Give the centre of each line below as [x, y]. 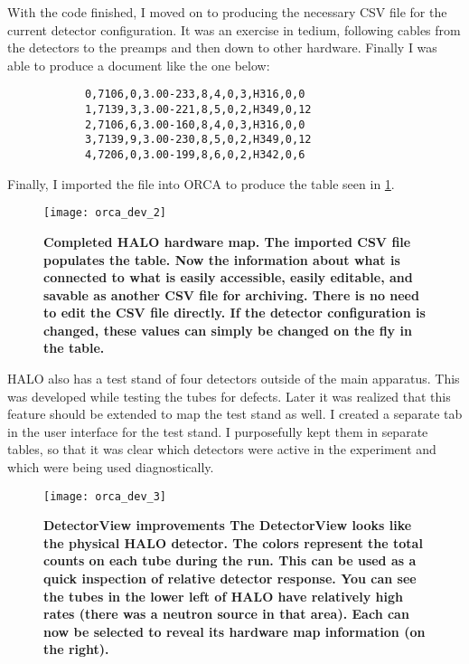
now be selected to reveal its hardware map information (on [234, 631]
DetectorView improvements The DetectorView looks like [228, 525]
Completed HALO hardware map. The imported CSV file [227, 241]
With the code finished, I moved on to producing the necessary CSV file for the [227, 12]
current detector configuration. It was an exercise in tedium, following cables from [234, 29]
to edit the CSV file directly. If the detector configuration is [234, 313]
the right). [76, 649]
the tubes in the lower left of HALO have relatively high [223, 596]
